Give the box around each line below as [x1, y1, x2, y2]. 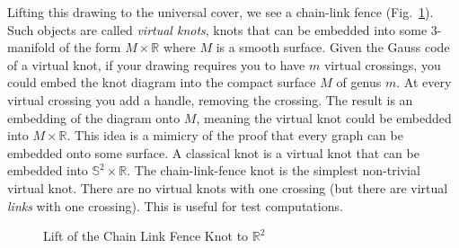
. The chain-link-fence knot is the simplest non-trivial [127, 161, 420, 180]
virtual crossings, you [323, 55, 441, 74]
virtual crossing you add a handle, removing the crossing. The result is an [7, 90, 413, 109]
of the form [58, 38, 121, 57]
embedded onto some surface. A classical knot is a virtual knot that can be [7, 143, 419, 162]
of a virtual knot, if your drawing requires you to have [7, 55, 305, 74]
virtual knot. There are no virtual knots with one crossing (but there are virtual [7, 178, 448, 197]
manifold [7, 38, 56, 57]
